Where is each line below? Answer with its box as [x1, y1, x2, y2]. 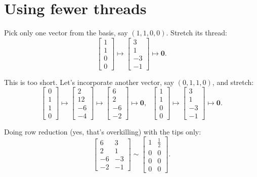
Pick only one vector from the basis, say [4, 27, 128, 38]
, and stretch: [212, 76, 254, 87]
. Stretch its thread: [166, 27, 227, 38]
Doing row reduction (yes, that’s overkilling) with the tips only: [4, 126, 201, 137]
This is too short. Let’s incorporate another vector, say [4, 76, 174, 87]
